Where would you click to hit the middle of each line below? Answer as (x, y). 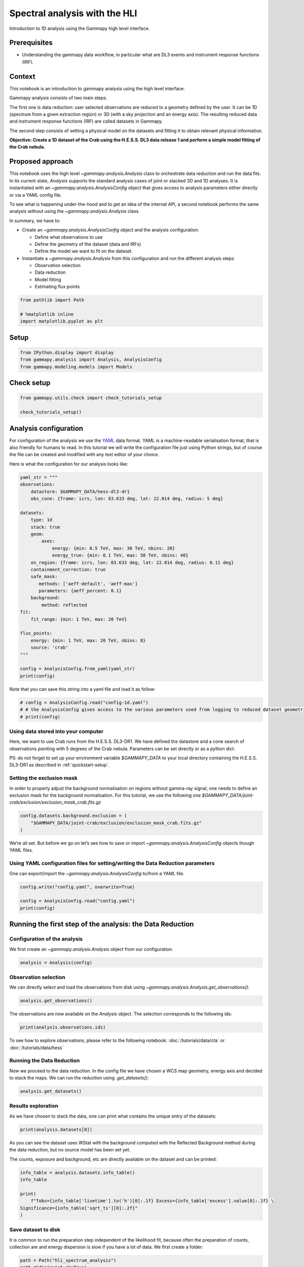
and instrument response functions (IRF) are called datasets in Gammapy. (86, 121)
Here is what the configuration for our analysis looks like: (69, 464)
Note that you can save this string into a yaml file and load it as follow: (82, 689)
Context (22, 76)
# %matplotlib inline (47, 314)
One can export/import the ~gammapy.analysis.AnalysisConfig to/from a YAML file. (97, 873)
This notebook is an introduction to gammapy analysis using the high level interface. (97, 88)
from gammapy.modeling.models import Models (76, 367)
